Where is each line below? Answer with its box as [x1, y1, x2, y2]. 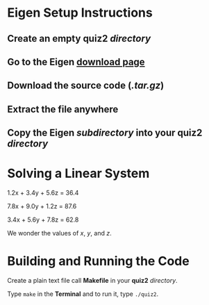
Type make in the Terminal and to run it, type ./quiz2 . [7, 290, 159, 298]
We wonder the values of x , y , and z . [7, 229, 112, 238]
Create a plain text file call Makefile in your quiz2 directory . [7, 277, 178, 285]
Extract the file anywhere [7, 103, 119, 115]
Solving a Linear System [7, 165, 150, 181]
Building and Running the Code [7, 254, 190, 269]
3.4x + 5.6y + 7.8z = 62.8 [7, 215, 79, 224]
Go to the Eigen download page [7, 56, 145, 67]
